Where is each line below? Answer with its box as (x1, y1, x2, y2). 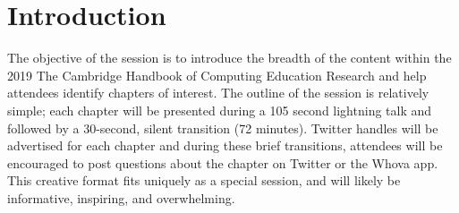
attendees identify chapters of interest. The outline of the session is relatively (7, 83, 429, 102)
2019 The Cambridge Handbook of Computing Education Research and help (7, 65, 427, 84)
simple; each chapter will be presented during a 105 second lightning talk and (7, 100, 432, 119)
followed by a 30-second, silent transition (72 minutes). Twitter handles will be (7, 118, 438, 137)
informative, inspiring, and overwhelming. (7, 188, 235, 207)
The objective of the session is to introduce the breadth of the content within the (7, 48, 452, 67)
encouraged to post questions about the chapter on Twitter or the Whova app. (7, 153, 438, 172)
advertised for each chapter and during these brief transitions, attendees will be (7, 136, 443, 155)
